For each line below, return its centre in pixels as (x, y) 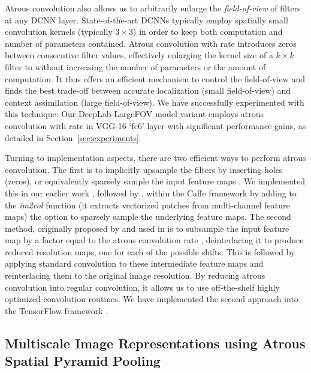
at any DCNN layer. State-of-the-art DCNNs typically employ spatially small (147, 20)
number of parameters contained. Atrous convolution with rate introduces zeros (151, 43)
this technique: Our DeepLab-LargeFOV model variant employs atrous (135, 114)
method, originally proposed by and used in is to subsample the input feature (147, 228)
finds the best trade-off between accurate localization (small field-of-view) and (148, 90)
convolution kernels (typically (59, 32)
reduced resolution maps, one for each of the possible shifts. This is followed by (150, 251)
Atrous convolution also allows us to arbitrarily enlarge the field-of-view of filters (153, 8)
